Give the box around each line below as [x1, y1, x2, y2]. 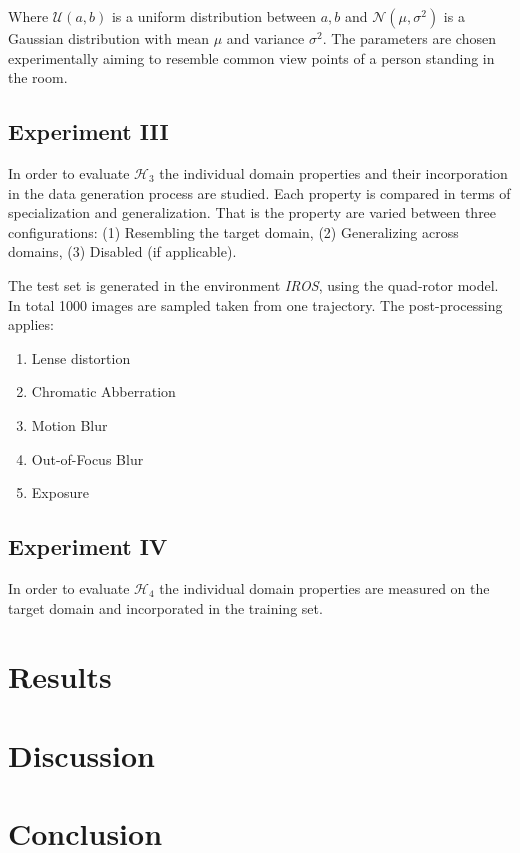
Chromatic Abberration [31, 381, 176, 402]
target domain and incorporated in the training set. [8, 597, 323, 618]
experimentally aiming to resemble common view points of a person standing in [8, 47, 495, 68]
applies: [8, 314, 54, 335]
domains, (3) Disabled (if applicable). [8, 241, 237, 262]
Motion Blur [31, 414, 108, 435]
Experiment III [8, 116, 169, 147]
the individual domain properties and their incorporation [159, 162, 508, 183]
